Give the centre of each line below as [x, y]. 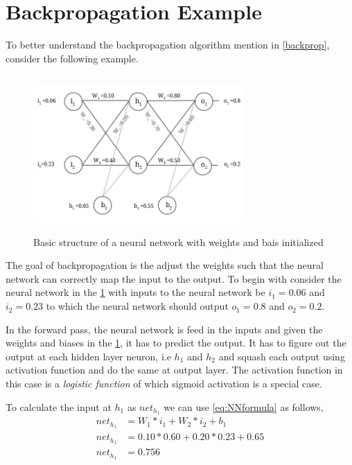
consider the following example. [72, 58]
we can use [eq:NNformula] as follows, [244, 406]
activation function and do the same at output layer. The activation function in [174, 370]
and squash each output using [282, 356]
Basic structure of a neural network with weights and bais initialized [178, 242]
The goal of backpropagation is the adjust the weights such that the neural [165, 265]
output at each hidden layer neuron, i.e [88, 356]
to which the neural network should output [137, 306]
